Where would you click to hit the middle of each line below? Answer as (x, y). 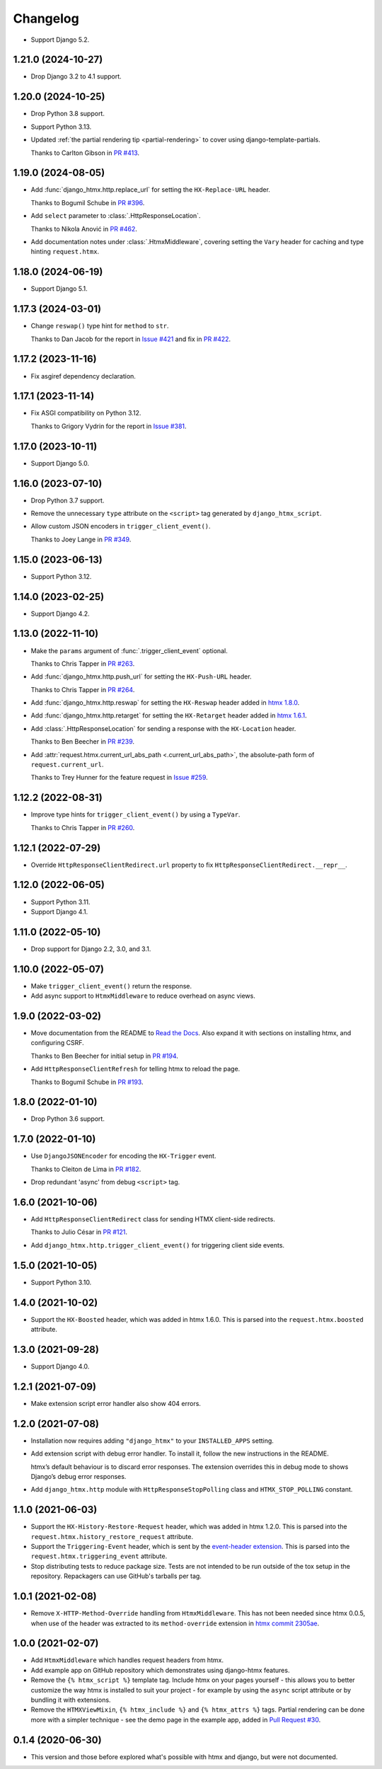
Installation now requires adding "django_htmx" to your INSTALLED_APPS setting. (152, 1441)
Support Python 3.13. (61, 127)
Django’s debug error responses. (79, 1476)
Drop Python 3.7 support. (68, 500)
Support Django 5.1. (59, 289)
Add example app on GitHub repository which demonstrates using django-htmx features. (160, 1670)
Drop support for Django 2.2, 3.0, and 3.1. (91, 949)
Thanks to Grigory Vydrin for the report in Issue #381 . (109, 426)
